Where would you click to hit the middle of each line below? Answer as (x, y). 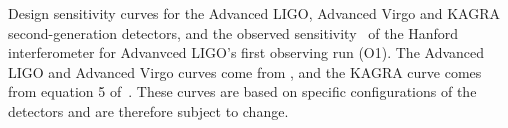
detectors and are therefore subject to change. (148, 110)
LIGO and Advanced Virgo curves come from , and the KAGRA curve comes (245, 71)
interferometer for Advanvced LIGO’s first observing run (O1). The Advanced (246, 52)
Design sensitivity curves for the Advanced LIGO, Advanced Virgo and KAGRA (254, 13)
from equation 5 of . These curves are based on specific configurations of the (242, 91)
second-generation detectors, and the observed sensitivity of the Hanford (233, 32)
